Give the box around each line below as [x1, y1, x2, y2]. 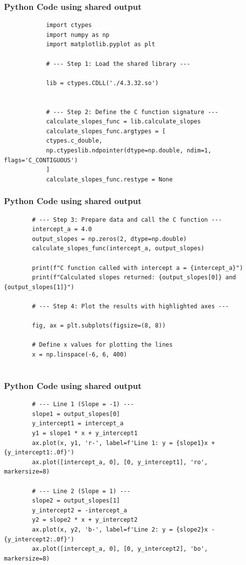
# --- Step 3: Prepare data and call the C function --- [32, 216, 222, 223]
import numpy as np [46, 31, 109, 38]
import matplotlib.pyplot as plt [46, 41, 155, 48]
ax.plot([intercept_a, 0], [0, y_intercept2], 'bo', [32, 545, 208, 553]
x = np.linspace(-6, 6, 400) [32, 351, 127, 358]
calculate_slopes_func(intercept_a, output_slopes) [32, 245, 205, 252]
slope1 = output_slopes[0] [32, 410, 120, 417]
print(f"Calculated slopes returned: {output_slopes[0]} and [32, 274, 236, 281]
